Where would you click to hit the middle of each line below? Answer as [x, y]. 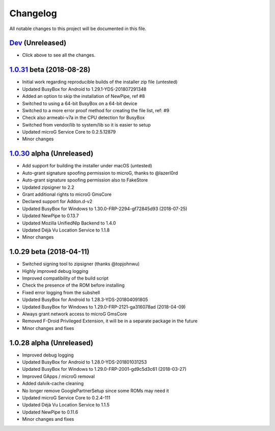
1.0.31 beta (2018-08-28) [50, 70]
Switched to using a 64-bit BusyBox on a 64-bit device [80, 103]
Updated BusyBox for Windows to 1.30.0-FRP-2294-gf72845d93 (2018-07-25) [105, 209]
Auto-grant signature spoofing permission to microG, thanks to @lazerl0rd [100, 173]
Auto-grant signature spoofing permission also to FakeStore [85, 180]
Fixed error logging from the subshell [61, 292]
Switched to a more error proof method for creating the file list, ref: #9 [96, 110]
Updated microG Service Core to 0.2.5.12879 [69, 132]
